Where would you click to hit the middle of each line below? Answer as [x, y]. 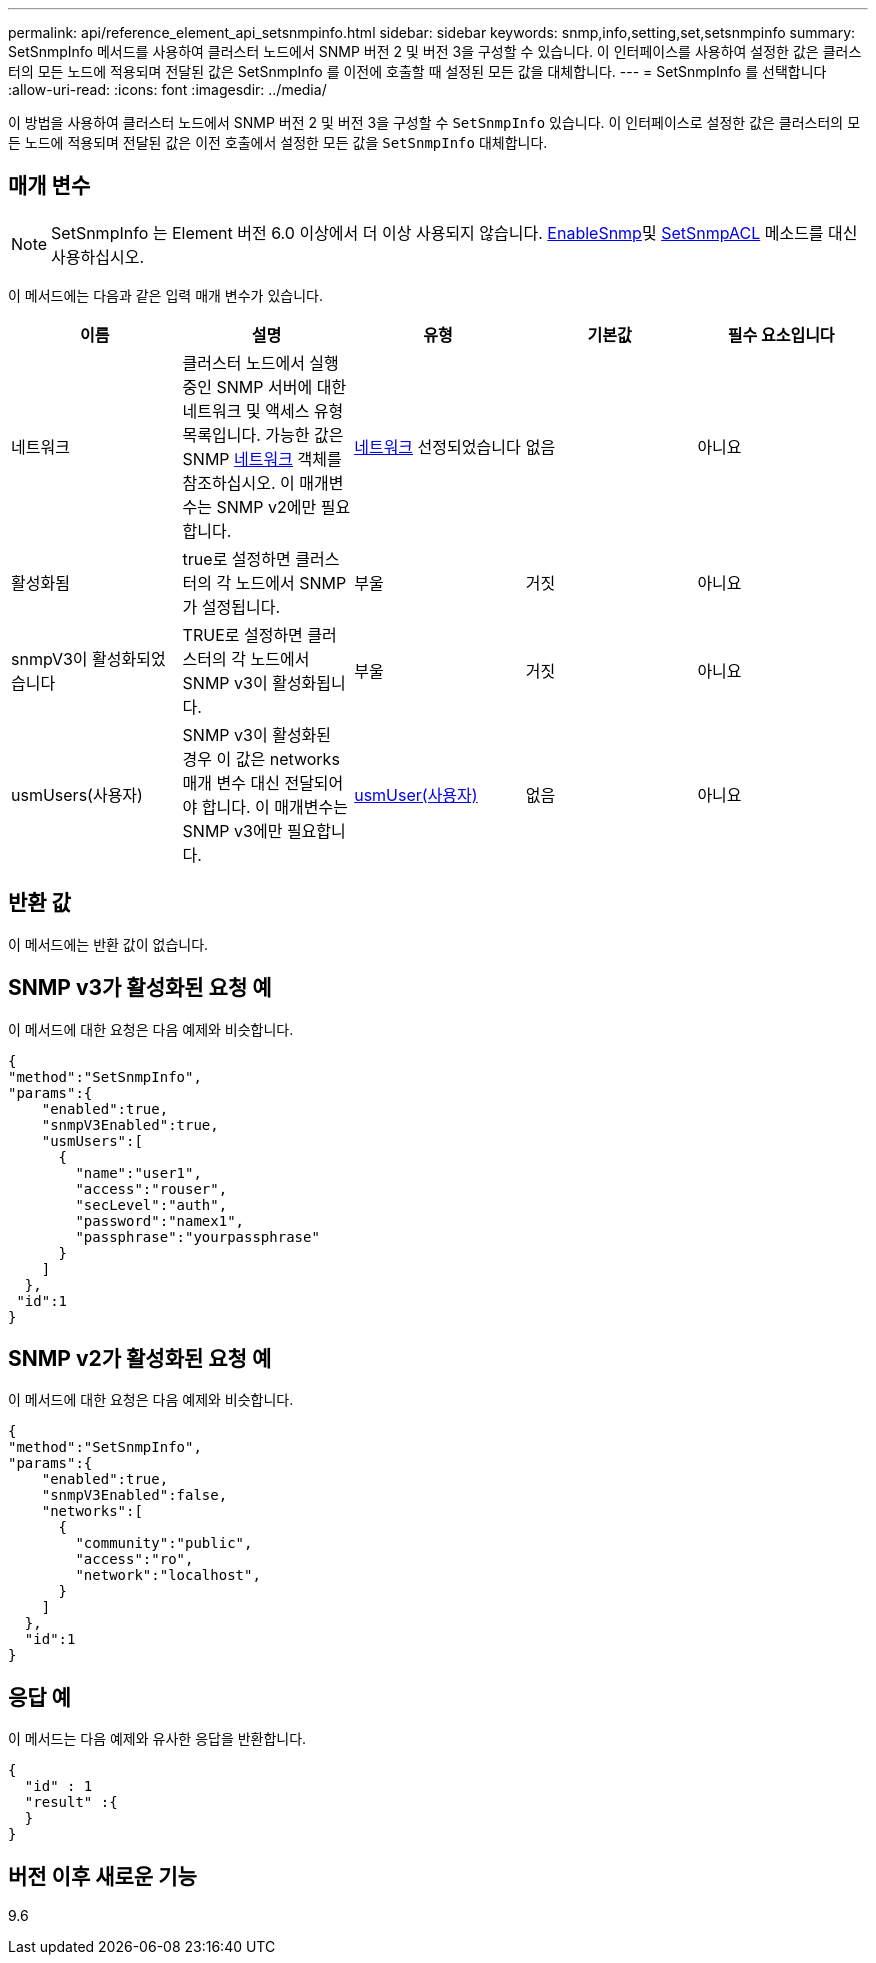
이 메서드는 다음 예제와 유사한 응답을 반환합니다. [157, 1739]
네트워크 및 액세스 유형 [263, 410]
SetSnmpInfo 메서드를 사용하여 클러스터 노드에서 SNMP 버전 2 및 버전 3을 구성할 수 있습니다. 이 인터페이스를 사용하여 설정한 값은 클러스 [435, 51]
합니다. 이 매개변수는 [274, 806]
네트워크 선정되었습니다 [437, 446]
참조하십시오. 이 [238, 482]
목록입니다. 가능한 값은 [263, 434]
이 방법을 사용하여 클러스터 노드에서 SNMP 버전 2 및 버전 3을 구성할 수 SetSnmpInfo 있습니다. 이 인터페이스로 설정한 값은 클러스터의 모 [434, 122]
